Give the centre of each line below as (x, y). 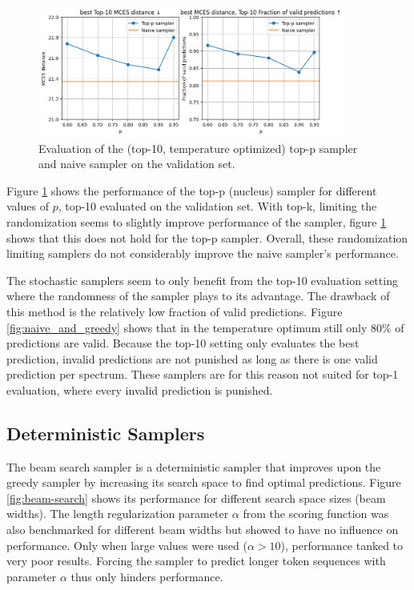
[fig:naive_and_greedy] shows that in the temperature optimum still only (187, 327)
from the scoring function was (316, 514)
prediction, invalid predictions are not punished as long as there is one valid (192, 358)
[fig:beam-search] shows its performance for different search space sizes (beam (196, 498)
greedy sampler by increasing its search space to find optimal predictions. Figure (204, 482)
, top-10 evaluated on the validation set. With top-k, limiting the (217, 206)
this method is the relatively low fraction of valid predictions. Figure (175, 311)
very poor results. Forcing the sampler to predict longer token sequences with (196, 561)
